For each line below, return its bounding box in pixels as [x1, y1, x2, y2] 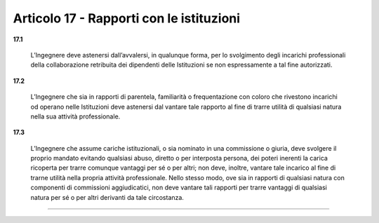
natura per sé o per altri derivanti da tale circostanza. [30, 193, 184, 201]
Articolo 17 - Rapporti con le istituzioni [13, 11, 241, 26]
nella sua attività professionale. [30, 112, 121, 121]
